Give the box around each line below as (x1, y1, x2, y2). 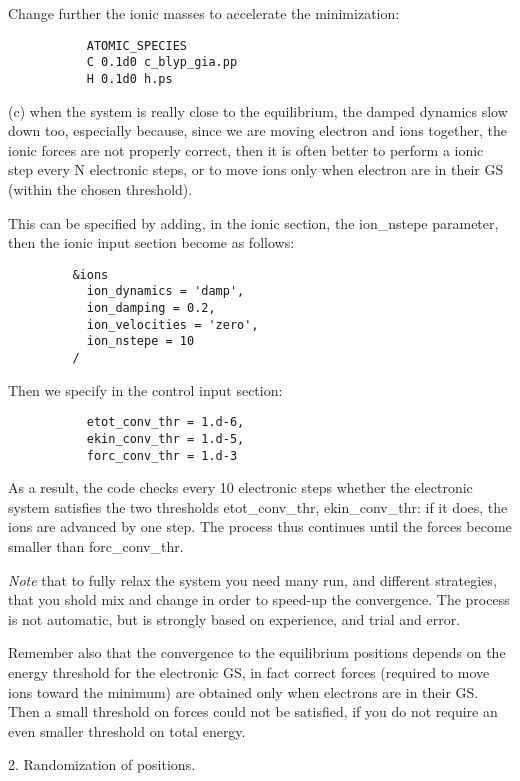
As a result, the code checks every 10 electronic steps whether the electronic (8, 477, 473, 498)
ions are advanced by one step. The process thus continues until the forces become (8, 516, 512, 537)
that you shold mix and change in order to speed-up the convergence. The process (8, 589, 510, 610)
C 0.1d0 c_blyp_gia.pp (86, 55, 238, 70)
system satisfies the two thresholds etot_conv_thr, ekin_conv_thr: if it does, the (8, 496, 508, 517)
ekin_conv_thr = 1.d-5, (86, 431, 245, 446)
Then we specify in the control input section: (8, 379, 283, 400)
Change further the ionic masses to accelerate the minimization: (8, 3, 400, 23)
